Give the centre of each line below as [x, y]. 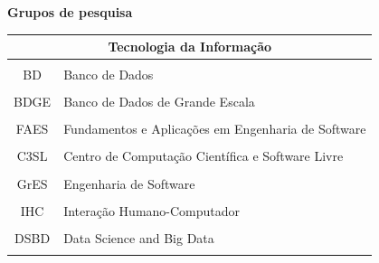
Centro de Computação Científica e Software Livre [204, 156]
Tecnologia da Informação [190, 47]
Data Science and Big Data [139, 237]
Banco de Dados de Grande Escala [159, 102]
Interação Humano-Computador [152, 210]
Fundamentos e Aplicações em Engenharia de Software [215, 129]
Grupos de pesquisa [70, 12]
